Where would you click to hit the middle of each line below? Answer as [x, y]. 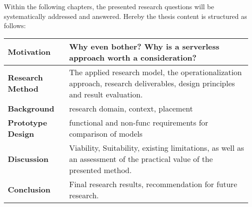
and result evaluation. [106, 94]
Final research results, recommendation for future [153, 184]
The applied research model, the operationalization [155, 72]
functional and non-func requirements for [139, 122]
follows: [15, 25]
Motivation [29, 52]
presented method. [100, 170]
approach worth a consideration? [133, 57]
